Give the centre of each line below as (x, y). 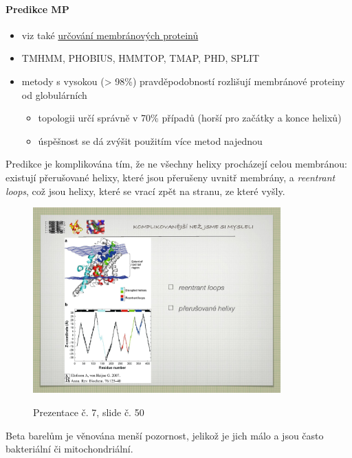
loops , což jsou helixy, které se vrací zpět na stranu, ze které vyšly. (145, 191)
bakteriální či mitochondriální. (69, 449)
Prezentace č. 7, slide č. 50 (89, 412)
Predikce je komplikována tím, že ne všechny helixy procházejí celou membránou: (176, 164)
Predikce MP (37, 9)
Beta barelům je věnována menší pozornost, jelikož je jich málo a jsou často (165, 435)
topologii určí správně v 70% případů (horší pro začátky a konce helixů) (190, 118)
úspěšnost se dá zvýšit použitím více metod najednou (150, 140)
